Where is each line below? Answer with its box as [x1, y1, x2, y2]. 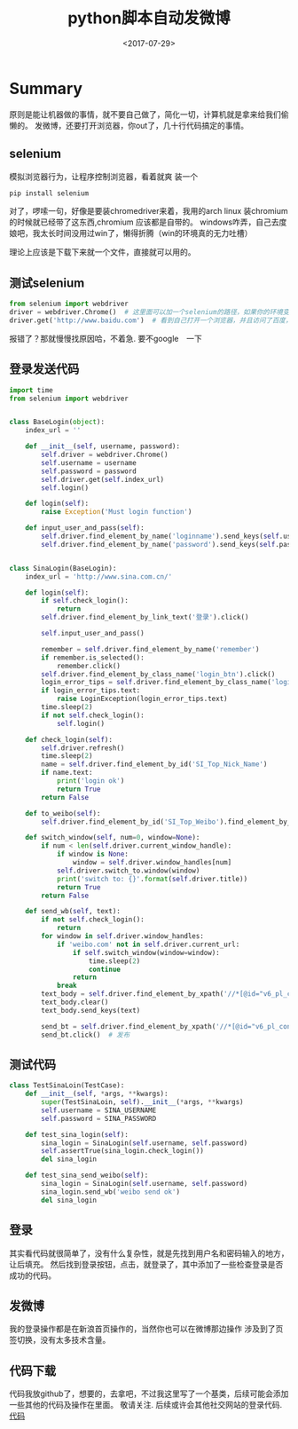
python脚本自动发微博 [67, 8, 231, 28]
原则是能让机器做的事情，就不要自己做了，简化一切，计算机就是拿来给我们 [9, 108, 281, 120]
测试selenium [9, 275, 85, 290]
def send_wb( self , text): [25, 907, 122, 916]
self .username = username [41, 458, 137, 467]
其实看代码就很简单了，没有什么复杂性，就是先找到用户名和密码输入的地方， [9, 1248, 289, 1259]
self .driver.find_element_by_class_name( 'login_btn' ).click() [41, 669, 276, 679]
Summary [9, 78, 82, 99]
